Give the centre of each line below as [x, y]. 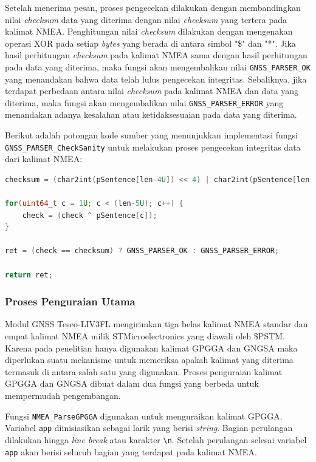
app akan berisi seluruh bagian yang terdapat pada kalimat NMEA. [131, 451]
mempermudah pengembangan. [63, 396]
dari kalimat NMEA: [44, 159]
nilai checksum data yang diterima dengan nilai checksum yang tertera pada [146, 19]
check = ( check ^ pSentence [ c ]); [90, 215]
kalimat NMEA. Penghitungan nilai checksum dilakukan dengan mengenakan [149, 31]
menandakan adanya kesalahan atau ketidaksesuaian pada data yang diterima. [151, 114]
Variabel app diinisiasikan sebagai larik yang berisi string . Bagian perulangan [149, 428]
